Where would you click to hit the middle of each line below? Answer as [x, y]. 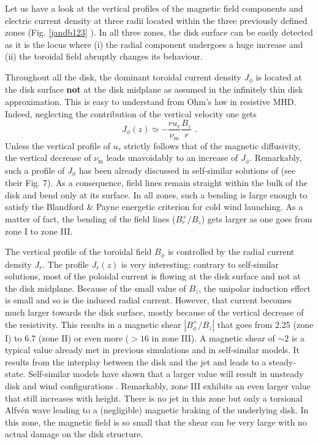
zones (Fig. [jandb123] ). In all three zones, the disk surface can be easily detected [159, 32]
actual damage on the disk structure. [74, 434]
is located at [279, 76]
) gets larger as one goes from [257, 219]
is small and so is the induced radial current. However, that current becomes [149, 300]
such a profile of [35, 170]
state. [15, 374]
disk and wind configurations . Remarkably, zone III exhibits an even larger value [158, 385]
